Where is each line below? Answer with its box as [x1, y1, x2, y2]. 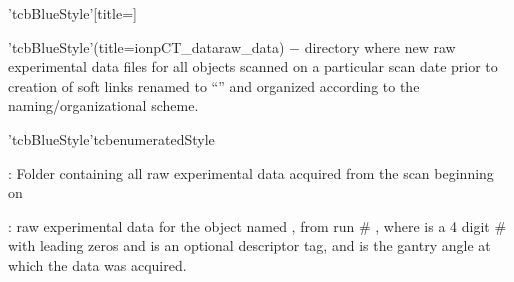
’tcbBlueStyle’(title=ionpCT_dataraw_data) [8, 36, 285, 57]
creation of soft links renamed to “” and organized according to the [8, 75, 420, 96]
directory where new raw [304, 36, 456, 57]
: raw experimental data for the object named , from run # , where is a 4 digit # [8, 215, 507, 236]
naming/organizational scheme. [8, 95, 199, 116]
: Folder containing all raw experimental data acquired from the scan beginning [8, 162, 494, 183]
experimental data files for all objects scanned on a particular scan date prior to [8, 56, 498, 77]
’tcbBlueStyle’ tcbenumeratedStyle [8, 128, 215, 149]
